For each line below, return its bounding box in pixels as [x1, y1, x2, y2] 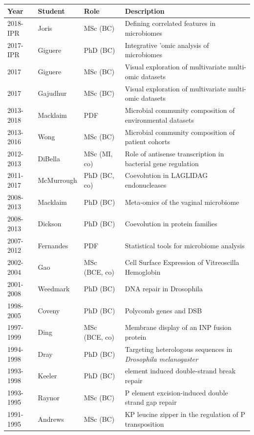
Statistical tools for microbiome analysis [125, 240, 245, 250]
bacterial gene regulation [125, 158, 199, 168]
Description [125, 5, 165, 16]
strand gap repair [125, 397, 177, 407]
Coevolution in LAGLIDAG [125, 170, 208, 180]
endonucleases [125, 180, 167, 190]
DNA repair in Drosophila [125, 283, 203, 294]
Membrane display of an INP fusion [125, 322, 232, 332]
